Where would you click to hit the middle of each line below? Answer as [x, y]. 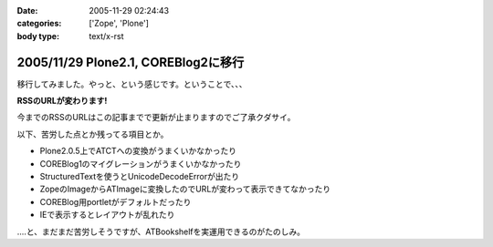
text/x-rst [106, 36]
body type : [38, 36]
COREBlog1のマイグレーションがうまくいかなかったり [141, 163]
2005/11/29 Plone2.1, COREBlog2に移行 [131, 62]
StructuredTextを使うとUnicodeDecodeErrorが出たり [140, 177]
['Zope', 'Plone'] [119, 24]
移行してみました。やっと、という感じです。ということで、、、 [132, 84]
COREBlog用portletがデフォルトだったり [115, 201]
